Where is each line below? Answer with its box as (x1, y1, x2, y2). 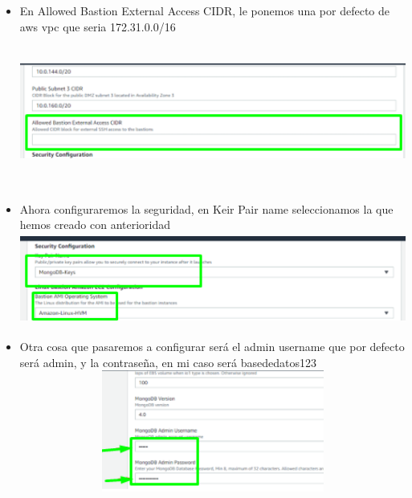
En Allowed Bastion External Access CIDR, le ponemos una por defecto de (19, 2, 390, 18)
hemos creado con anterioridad (19, 216, 171, 233)
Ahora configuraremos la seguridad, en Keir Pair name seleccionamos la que (19, 200, 394, 217)
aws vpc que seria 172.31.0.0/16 (19, 18, 176, 35)
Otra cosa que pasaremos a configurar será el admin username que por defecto (19, 337, 405, 354)
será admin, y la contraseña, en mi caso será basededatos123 (19, 353, 316, 370)
